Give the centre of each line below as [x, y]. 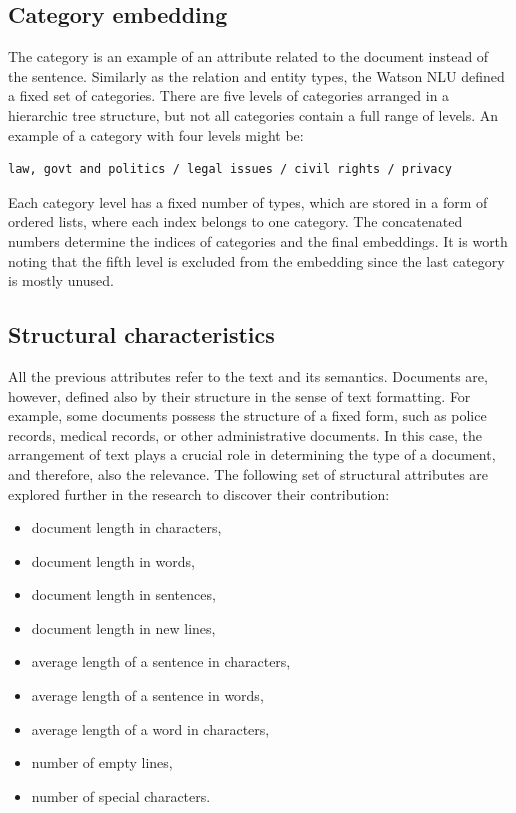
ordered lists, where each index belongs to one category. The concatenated [235, 221]
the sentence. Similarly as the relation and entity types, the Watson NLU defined [256, 75]
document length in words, [113, 560]
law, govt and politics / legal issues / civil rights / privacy [230, 169]
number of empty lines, [102, 762]
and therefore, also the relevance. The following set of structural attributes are [248, 473]
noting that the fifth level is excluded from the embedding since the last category [256, 260]
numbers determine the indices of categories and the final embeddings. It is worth [258, 240]
